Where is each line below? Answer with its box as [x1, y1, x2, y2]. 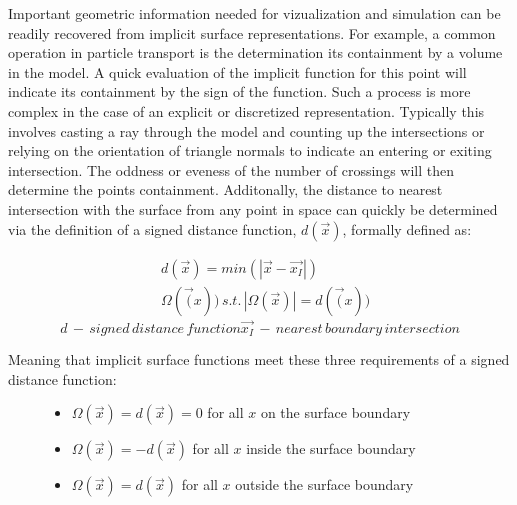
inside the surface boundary [246, 438, 416, 459]
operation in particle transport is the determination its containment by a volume [8, 42, 503, 63]
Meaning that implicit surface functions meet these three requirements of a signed [8, 349, 510, 370]
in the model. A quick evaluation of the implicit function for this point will [8, 61, 467, 82]
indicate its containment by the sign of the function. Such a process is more [8, 81, 471, 102]
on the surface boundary [260, 402, 411, 423]
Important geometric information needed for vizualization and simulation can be [8, 3, 501, 23]
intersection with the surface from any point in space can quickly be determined [8, 198, 498, 219]
